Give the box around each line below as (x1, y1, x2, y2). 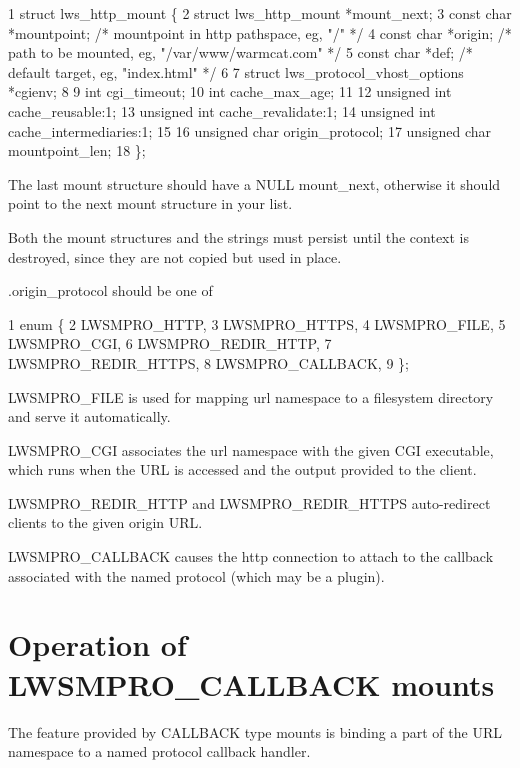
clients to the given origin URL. (8, 512, 203, 533)
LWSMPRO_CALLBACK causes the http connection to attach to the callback (8, 546, 494, 567)
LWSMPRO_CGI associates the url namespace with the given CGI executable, (8, 439, 494, 460)
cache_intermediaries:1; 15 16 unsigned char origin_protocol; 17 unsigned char (8, 120, 492, 141)
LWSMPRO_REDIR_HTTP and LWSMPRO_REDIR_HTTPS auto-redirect (8, 492, 491, 513)
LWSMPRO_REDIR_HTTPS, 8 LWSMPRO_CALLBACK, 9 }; (8, 352, 409, 373)
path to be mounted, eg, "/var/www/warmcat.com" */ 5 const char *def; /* (8, 42, 473, 63)
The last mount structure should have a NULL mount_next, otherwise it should (8, 173, 501, 194)
